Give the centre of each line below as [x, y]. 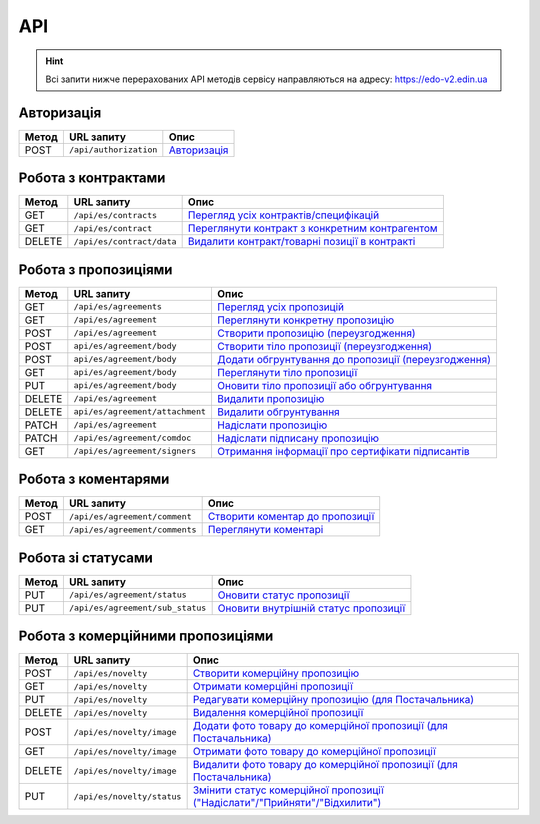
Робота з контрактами [92, 178]
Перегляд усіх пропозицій [280, 307]
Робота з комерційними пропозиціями [146, 636]
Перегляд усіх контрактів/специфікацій [283, 215]
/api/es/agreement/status [127, 595]
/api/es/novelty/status [127, 796]
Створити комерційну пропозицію [276, 673]
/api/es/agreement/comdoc [132, 438]
